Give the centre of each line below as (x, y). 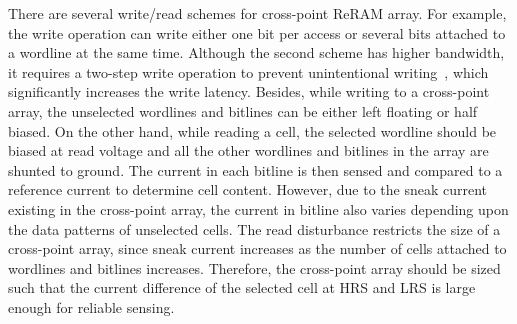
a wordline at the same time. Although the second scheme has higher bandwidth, (256, 52)
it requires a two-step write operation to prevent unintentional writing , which (248, 71)
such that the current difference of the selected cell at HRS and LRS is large (242, 287)
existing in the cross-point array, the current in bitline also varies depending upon (258, 208)
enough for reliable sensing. (91, 306)
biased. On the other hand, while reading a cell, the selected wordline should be (252, 130)
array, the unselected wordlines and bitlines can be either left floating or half (243, 110)
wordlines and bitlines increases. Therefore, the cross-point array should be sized (254, 267)
